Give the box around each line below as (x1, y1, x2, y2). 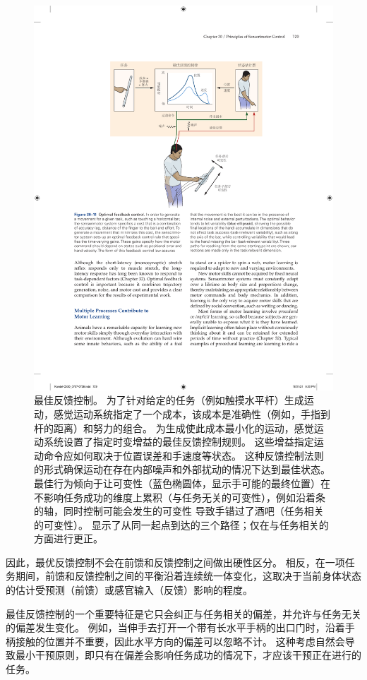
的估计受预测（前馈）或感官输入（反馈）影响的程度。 (6, 583, 253, 597)
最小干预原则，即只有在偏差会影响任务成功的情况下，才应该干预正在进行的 (15, 648, 361, 662)
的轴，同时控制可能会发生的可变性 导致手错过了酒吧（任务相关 (34, 503, 324, 518)
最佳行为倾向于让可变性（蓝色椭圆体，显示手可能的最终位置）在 (34, 475, 330, 490)
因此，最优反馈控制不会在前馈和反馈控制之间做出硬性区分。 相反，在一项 (6, 554, 345, 569)
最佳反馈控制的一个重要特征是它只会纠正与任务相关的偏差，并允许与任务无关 (6, 606, 361, 621)
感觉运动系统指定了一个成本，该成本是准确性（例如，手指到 (53, 406, 330, 421)
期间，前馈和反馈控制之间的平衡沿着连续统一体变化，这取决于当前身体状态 (15, 568, 361, 583)
